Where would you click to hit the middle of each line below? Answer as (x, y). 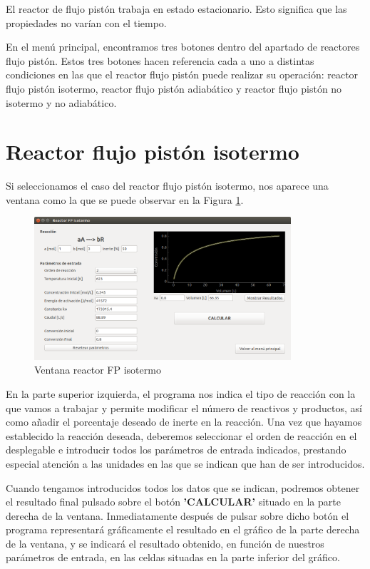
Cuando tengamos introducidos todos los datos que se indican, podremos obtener (183, 487)
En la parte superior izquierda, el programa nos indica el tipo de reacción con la (181, 393)
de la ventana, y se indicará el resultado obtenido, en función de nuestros (165, 543)
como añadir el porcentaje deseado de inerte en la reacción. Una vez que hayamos (184, 422)
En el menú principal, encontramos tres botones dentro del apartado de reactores (183, 47)
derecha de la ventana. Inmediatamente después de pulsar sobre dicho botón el (178, 515)
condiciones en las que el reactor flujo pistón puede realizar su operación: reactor (182, 75)
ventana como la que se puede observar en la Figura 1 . (125, 199)
